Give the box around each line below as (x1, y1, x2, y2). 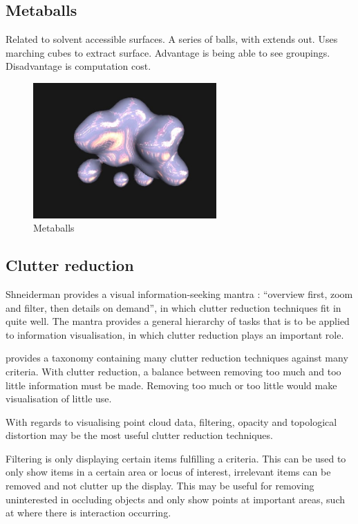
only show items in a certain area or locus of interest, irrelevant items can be (6, 465, 331, 479)
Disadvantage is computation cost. (6, 59, 151, 73)
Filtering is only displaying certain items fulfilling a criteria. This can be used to (6, 451, 346, 465)
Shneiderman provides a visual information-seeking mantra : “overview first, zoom (6, 286, 353, 301)
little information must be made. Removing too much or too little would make (6, 377, 337, 392)
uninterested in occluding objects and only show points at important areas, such (6, 492, 345, 506)
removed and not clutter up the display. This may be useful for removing (6, 478, 314, 493)
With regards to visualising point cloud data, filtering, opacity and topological (6, 414, 337, 429)
